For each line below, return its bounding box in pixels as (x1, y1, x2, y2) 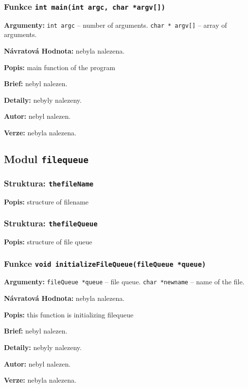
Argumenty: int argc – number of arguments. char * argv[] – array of (4, 19, 227, 30)
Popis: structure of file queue (4, 237, 92, 247)
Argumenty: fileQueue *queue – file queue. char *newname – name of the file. (4, 277, 245, 287)
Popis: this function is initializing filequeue (4, 309, 134, 319)
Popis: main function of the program (4, 62, 115, 72)
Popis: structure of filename (4, 196, 89, 206)
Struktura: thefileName (4, 177, 94, 189)
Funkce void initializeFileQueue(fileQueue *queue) (4, 257, 206, 269)
